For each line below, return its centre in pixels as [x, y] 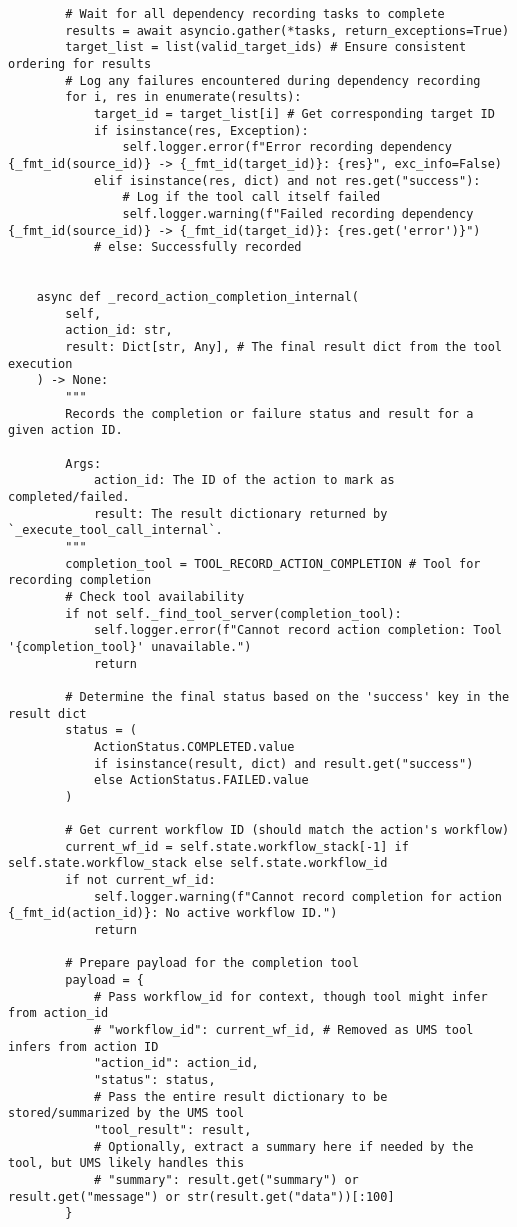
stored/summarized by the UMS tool [126, 1113]
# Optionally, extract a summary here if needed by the [283, 1146]
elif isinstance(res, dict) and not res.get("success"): [287, 180]
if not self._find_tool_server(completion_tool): [233, 613]
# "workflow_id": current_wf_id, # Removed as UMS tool [283, 1030]
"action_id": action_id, [176, 1063]
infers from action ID [83, 1046]
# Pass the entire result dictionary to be [240, 1096]
